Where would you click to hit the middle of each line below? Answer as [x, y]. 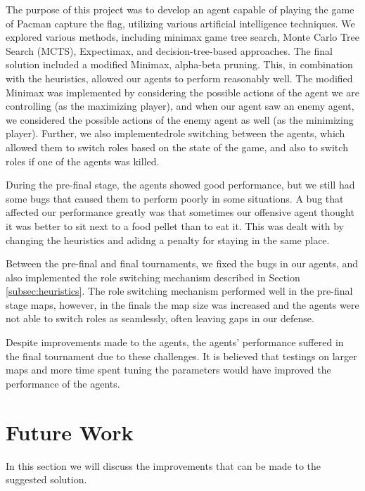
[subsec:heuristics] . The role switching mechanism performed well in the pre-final [179, 291]
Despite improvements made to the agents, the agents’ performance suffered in [175, 342]
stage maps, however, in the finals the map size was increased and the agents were [182, 304]
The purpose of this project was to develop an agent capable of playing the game [180, 9]
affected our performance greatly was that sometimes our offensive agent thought [180, 212]
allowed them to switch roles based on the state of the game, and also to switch [177, 147]
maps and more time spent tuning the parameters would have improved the [168, 370]
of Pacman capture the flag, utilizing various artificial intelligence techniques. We [180, 23]
